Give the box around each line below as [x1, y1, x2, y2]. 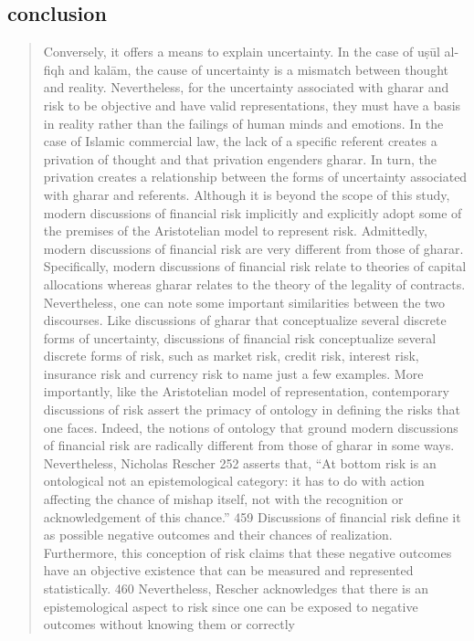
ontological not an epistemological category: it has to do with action [43, 471, 425, 490]
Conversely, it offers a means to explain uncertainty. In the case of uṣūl [43, 42, 440, 61]
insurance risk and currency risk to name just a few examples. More [43, 363, 424, 383]
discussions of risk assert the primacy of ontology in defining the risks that [43, 400, 461, 419]
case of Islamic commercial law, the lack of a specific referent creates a [43, 131, 437, 151]
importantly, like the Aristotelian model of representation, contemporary [43, 382, 449, 401]
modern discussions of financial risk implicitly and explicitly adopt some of [43, 203, 462, 222]
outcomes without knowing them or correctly [43, 615, 295, 634]
